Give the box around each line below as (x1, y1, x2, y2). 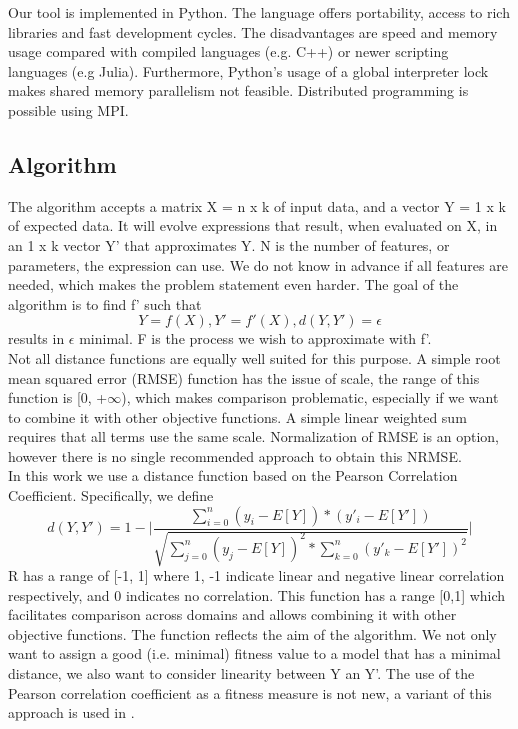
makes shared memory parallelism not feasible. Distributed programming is (8, 80, 469, 101)
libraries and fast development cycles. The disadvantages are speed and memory (8, 21, 498, 42)
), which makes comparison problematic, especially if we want (121, 387, 499, 408)
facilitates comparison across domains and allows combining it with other (8, 604, 457, 625)
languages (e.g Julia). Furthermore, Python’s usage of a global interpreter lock (8, 60, 489, 81)
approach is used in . (8, 702, 135, 723)
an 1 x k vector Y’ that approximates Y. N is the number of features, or (8, 234, 450, 255)
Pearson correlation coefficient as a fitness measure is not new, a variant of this (8, 682, 492, 703)
